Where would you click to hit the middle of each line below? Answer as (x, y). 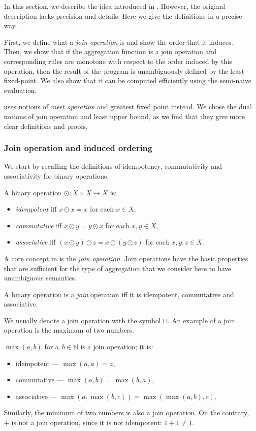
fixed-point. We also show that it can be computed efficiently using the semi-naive (128, 80)
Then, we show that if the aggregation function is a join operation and (110, 51)
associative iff (36, 242)
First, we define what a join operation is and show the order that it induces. (119, 42)
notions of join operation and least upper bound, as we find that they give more (125, 116)
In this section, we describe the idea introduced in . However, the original (115, 6)
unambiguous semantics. (41, 278)
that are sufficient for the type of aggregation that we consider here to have (118, 268)
